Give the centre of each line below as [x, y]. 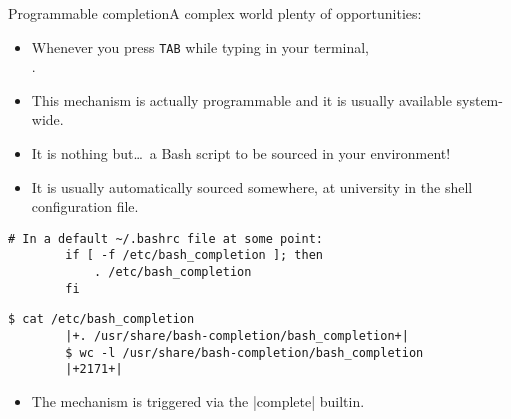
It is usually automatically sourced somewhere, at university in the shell [252, 186]
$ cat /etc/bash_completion [101, 319]
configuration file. [85, 206]
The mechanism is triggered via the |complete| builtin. [198, 401]
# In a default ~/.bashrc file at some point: [165, 238]
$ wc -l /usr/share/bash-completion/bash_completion [244, 352]
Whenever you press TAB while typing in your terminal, [200, 46]
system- [479, 99]
